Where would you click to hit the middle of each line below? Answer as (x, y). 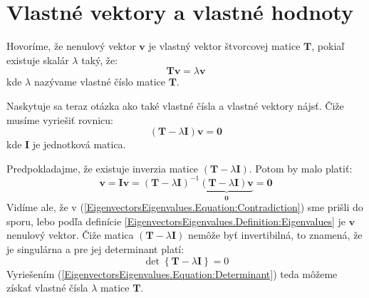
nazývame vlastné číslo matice (99, 82)
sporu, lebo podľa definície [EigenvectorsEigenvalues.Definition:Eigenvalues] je (176, 221)
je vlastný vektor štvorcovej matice (224, 46)
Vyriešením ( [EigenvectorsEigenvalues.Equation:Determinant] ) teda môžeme (172, 273)
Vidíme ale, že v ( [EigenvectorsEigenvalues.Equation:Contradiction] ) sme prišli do (185, 207)
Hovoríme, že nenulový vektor (71, 46)
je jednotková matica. (79, 144)
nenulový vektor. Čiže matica (70, 235)
